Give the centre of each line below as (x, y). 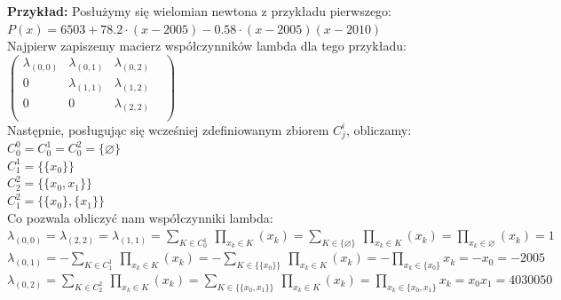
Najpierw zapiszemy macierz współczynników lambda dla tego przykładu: (207, 46)
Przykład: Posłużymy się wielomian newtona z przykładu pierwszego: (199, 11)
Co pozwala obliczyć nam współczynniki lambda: (140, 217)
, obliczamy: (379, 129)
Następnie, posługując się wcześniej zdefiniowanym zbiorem (168, 129)
